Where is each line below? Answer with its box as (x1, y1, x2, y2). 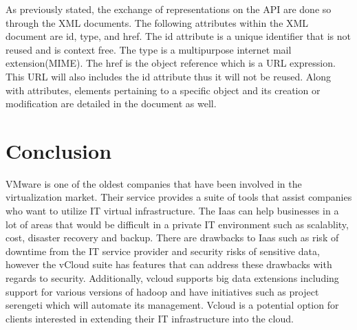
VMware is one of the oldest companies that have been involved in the (6, 176, 302, 190)
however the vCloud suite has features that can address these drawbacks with (6, 257, 332, 272)
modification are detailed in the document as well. (6, 96, 217, 111)
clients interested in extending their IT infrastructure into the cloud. (6, 311, 294, 325)
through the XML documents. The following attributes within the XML (6, 15, 309, 30)
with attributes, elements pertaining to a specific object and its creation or (6, 82, 321, 97)
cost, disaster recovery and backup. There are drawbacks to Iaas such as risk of (6, 230, 339, 245)
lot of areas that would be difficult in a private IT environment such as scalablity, (6, 217, 349, 231)
